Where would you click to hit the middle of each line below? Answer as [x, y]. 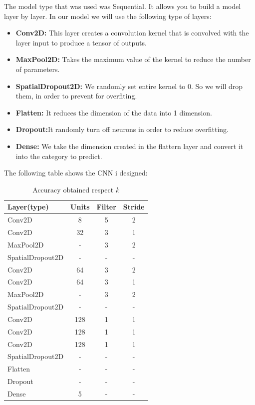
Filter [106, 207]
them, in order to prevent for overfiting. [76, 96]
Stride [134, 207]
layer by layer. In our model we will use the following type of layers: [108, 16]
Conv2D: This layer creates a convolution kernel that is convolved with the [132, 33]
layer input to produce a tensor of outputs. [81, 42]
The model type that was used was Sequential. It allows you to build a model [123, 6]
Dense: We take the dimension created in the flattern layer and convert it [129, 146]
